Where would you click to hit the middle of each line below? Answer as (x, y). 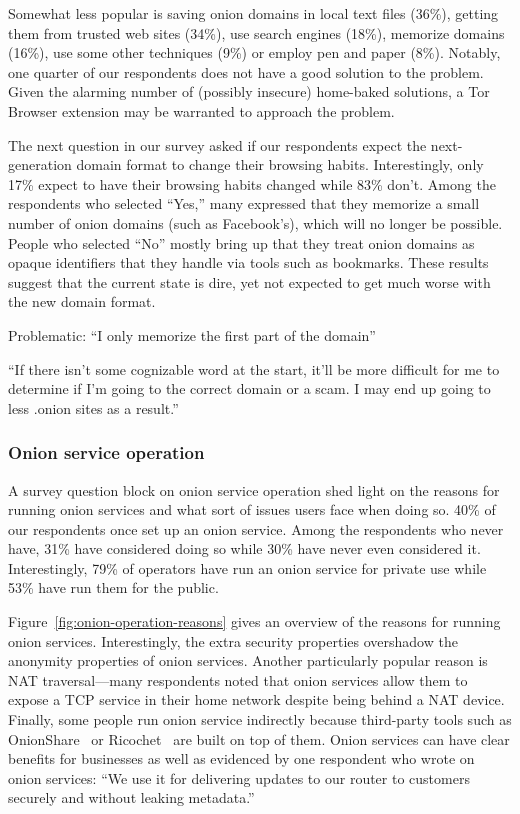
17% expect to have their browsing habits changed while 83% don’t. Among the (252, 183)
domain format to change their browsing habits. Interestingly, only (280, 164)
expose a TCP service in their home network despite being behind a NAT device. (256, 699)
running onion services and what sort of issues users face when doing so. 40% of (252, 509)
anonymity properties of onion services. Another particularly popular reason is (248, 660)
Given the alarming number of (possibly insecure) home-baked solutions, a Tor (249, 91)
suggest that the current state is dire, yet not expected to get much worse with (249, 281)
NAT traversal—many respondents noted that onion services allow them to (238, 679)
